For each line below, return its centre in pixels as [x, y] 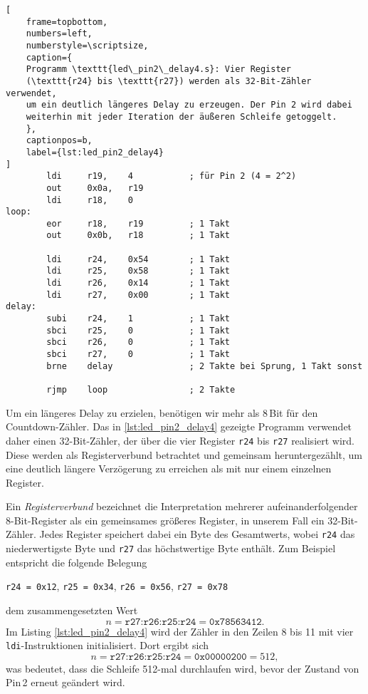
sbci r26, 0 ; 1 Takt [138, 342]
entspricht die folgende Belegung [77, 562]
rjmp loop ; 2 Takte [141, 390]
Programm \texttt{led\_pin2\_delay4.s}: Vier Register [158, 69]
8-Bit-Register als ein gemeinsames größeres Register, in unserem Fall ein [165, 520]
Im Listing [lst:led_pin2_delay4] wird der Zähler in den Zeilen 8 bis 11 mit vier [180, 631]
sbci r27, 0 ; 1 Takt [138, 354]
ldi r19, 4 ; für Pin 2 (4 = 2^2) [172, 176]
